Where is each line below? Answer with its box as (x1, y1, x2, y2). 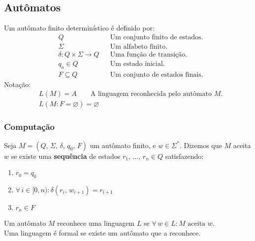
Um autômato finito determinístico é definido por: (4, 23, 155, 33)
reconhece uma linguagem (57, 218, 135, 228)
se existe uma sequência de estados (11, 151, 121, 161)
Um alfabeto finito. (110, 43, 168, 50)
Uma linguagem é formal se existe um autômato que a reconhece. (4, 228, 201, 238)
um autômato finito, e (90, 140, 156, 150)
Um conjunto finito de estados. (110, 33, 203, 41)
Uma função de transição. (110, 51, 188, 58)
